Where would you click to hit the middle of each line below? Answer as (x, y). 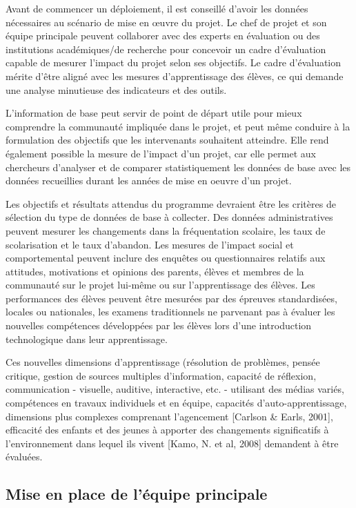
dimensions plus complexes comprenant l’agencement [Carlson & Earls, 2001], (169, 416)
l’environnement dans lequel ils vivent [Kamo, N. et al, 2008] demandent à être (172, 443)
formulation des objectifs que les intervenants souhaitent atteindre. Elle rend (167, 140)
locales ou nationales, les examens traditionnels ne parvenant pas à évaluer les (170, 312)
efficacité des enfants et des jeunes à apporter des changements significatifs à (167, 430)
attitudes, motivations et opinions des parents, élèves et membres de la (155, 271)
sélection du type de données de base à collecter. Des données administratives (169, 217)
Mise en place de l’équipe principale (137, 494)
